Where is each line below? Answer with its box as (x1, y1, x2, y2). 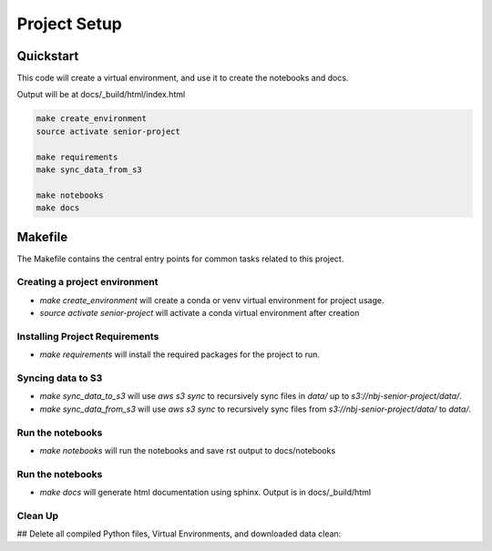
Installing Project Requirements (16, 330, 159, 342)
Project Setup (16, 14, 123, 34)
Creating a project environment (16, 276, 159, 289)
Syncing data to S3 (16, 372, 103, 384)
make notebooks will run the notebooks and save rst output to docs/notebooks (39, 445, 336, 456)
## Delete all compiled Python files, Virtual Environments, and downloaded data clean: (16, 528, 342, 539)
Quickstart (16, 48, 79, 64)
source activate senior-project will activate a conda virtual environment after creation (39, 308, 360, 319)
